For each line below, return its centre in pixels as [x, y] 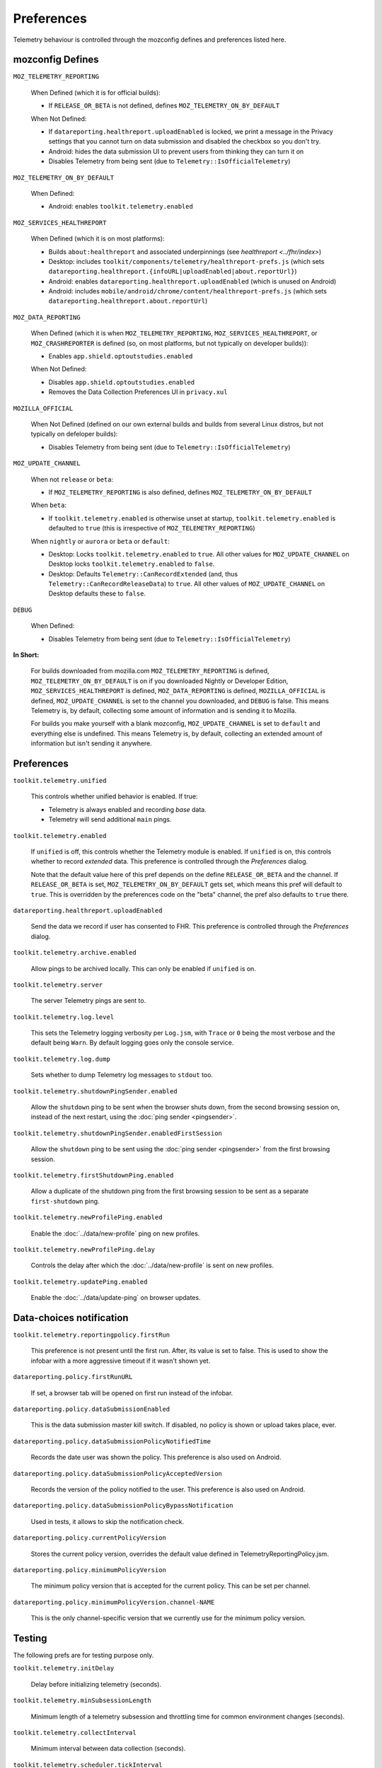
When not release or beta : [72, 479]
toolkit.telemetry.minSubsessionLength [82, 1700]
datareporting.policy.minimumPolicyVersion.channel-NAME [114, 1602]
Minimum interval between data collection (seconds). [108, 1749]
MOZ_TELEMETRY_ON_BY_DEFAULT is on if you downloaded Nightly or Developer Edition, [160, 681]
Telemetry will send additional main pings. [110, 820]
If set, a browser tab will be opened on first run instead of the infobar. [132, 1392]
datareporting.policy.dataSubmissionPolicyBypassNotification [123, 1506]
